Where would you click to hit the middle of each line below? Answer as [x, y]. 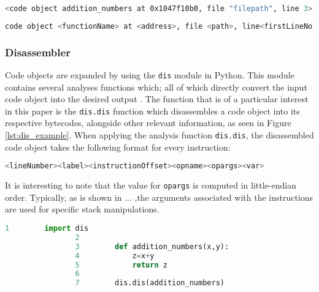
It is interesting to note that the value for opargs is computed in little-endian [151, 185]
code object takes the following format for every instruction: [118, 147]
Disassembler [38, 52]
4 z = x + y [115, 256]
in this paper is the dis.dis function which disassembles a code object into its [152, 110]
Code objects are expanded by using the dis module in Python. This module [150, 74]
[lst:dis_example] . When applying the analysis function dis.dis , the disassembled [159, 135]
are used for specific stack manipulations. [82, 209]
